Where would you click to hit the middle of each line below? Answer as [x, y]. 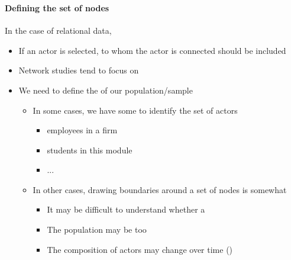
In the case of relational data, [58, 31]
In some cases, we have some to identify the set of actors [135, 110]
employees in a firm [82, 130]
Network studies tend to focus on [79, 70]
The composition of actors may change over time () [140, 249]
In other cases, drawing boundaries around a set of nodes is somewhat [160, 189]
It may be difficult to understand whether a [126, 209]
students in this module [90, 150]
